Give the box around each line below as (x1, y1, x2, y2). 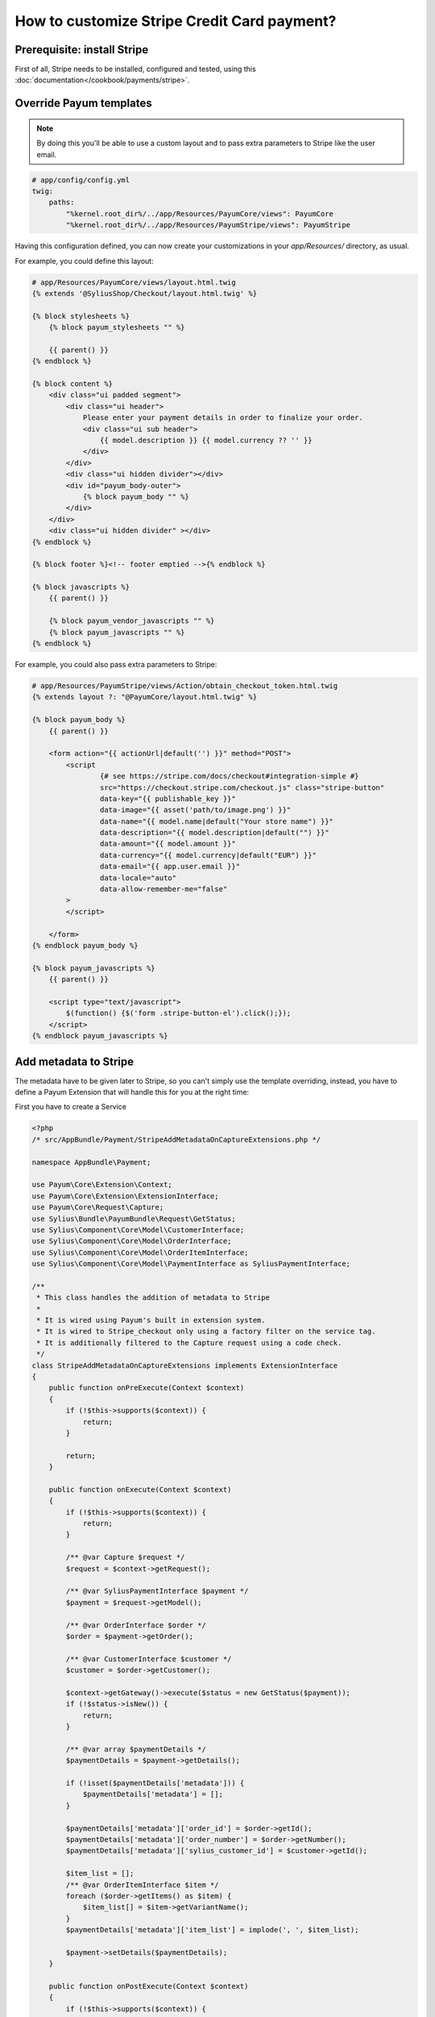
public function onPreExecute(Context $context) (48, 1384, 245, 1393)
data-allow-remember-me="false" (99, 884, 228, 894)
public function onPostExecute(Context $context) (48, 1982, 249, 1991)
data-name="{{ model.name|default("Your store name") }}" (99, 816, 334, 826)
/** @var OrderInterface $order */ (65, 1620, 207, 1630)
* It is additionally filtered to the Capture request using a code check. (36, 1338, 342, 1347)
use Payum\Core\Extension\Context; (31, 1180, 172, 1189)
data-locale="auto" (99, 873, 177, 883)
